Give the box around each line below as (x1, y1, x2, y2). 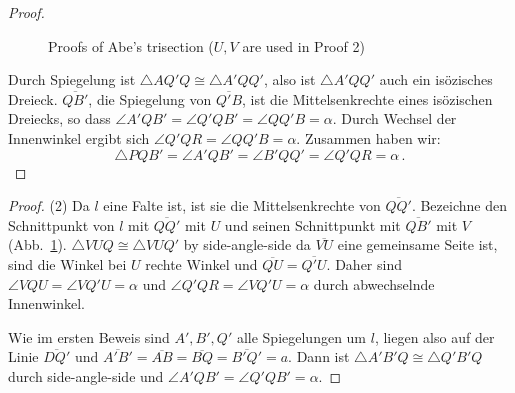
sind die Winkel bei (8, 253, 127, 274)
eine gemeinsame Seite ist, (337, 234, 498, 255)
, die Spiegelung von (88, 88, 212, 109)
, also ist (263, 69, 316, 90)
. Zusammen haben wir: (296, 127, 441, 148)
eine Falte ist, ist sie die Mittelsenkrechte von (103, 195, 381, 216)
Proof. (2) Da (8, 195, 90, 216)
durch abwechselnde (313, 273, 435, 294)
